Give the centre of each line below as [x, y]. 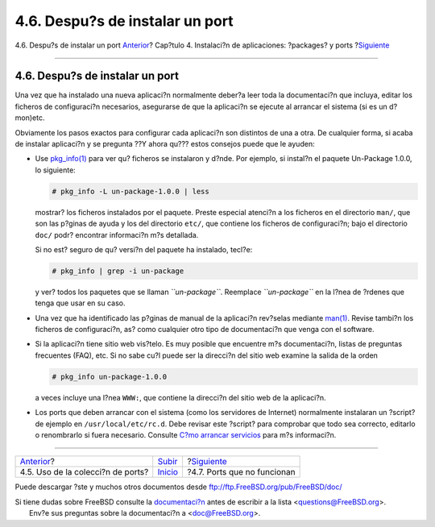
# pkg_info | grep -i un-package [118, 271]
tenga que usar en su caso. [80, 303]
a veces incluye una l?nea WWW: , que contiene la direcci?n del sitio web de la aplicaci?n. [180, 397]
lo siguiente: [55, 170]
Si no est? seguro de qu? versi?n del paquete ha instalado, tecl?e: [144, 249]
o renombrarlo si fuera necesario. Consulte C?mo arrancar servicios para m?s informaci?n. [186, 435]
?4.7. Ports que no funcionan [241, 472]
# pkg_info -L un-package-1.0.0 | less [130, 191]
